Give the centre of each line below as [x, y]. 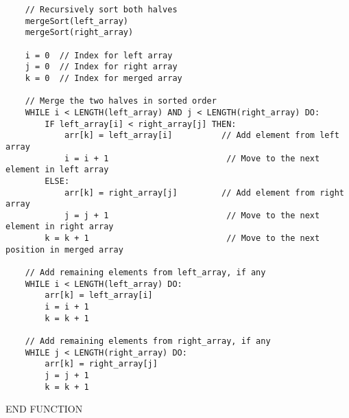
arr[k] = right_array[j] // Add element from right [204, 193]
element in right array [60, 227]
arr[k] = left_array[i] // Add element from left [202, 136]
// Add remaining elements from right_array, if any [148, 341]
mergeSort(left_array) [76, 21]
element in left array [57, 170]
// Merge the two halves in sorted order [121, 101]
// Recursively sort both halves [101, 10]
